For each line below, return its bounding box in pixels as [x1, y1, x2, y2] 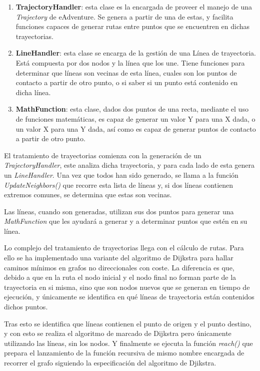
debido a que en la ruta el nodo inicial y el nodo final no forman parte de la [4, 272, 236, 282]
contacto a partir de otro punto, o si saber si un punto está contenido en [15, 77, 238, 88]
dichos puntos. [4, 301, 48, 312]
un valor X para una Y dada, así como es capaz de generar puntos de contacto [15, 123, 256, 134]
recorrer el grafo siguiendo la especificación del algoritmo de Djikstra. [4, 357, 216, 367]
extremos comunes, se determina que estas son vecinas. [4, 189, 172, 200]
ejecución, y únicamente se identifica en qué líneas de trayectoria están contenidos [4, 291, 254, 302]
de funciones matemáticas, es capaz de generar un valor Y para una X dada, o [15, 113, 255, 124]
